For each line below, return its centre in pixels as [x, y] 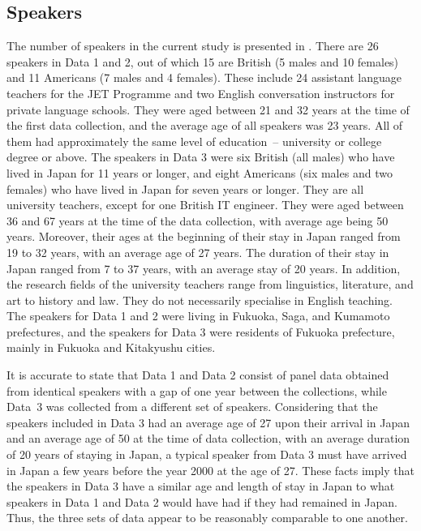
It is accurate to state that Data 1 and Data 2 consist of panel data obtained [198, 375]
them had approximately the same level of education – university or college [194, 141]
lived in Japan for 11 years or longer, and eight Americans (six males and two [200, 172]
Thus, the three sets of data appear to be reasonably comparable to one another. [207, 518]
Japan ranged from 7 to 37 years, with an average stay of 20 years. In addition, [204, 268]
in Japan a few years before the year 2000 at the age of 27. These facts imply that [210, 470]
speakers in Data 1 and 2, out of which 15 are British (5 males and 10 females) [203, 61]
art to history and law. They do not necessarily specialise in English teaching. [200, 300]
